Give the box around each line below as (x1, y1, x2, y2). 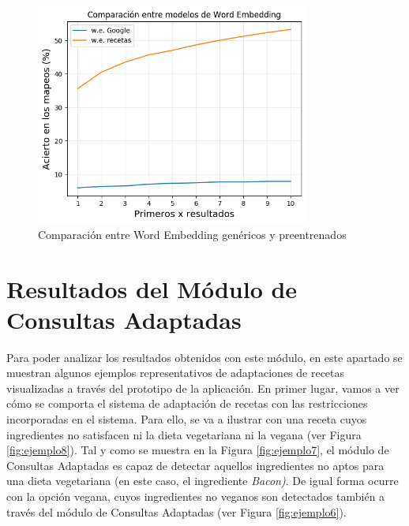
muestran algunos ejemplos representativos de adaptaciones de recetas (6, 364, 345, 381)
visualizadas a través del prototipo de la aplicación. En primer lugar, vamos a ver (6, 379, 400, 396)
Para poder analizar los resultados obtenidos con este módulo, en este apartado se (6, 349, 403, 365)
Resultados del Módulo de (6, 272, 298, 304)
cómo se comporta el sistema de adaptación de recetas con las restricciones (6, 395, 368, 412)
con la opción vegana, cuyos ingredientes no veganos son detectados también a (6, 488, 385, 505)
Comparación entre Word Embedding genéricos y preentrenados (38, 226, 347, 242)
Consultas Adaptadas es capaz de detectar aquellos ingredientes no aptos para (6, 457, 385, 473)
